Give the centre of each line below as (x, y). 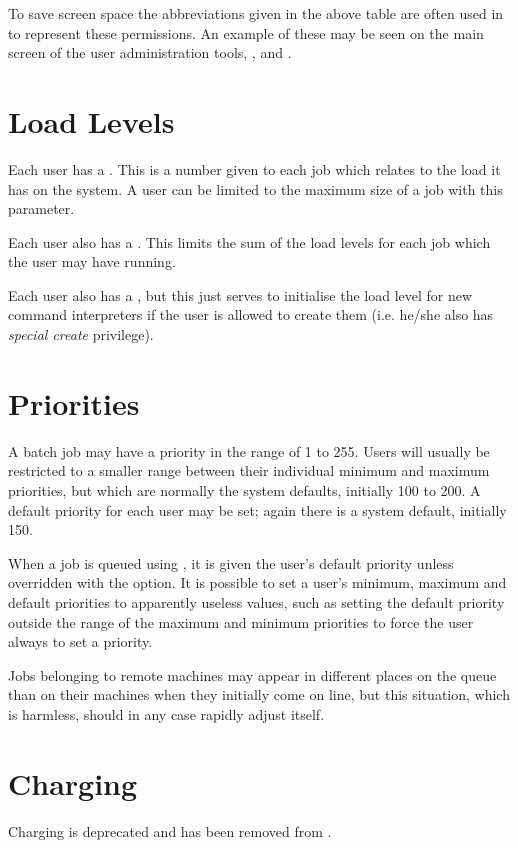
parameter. (41, 208)
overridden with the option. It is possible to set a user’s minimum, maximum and (257, 582)
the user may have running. (92, 261)
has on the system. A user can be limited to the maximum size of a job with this (255, 188)
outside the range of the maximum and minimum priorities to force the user (241, 621)
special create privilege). (81, 334)
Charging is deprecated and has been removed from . (170, 830)
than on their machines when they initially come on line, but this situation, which (259, 694)
